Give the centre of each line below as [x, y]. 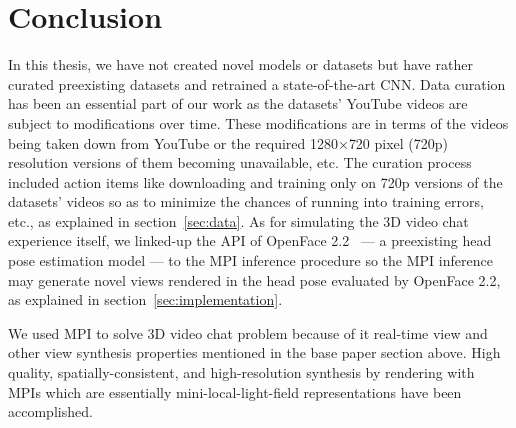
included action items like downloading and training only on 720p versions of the [255, 181]
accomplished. [50, 411]
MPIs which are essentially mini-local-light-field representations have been [235, 391]
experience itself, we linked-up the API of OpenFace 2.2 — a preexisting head [250, 240]
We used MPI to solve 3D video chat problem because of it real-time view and [248, 332]
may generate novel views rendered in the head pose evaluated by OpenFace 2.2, [254, 279]
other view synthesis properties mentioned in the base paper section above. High [254, 352]
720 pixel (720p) [398, 142]
